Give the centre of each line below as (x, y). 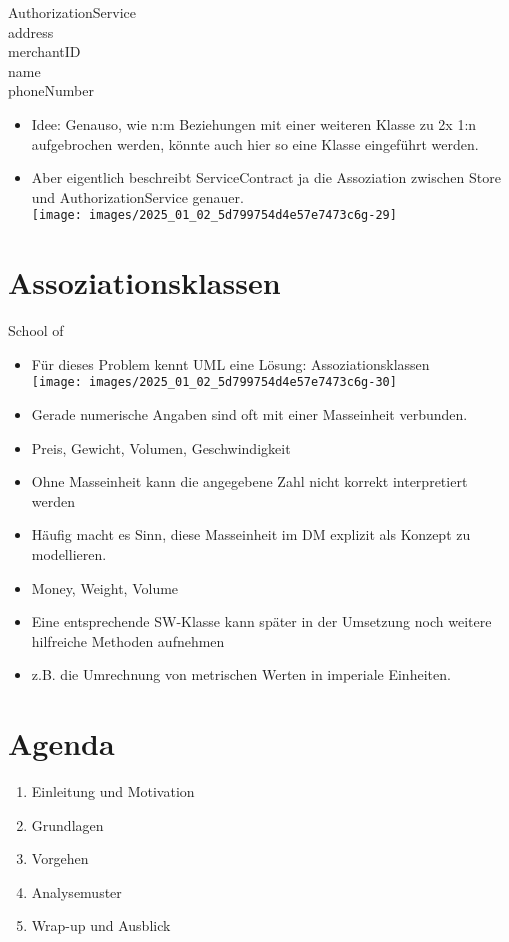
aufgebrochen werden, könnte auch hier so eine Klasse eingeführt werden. (255, 143)
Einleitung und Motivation (113, 791)
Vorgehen (60, 858)
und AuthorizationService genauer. (137, 196)
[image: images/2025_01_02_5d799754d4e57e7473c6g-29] (214, 215)
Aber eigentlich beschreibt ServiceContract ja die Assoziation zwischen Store (266, 177)
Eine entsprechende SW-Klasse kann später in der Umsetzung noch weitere (261, 621)
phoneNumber (51, 90)
